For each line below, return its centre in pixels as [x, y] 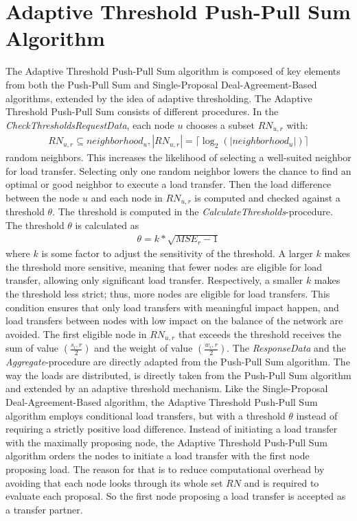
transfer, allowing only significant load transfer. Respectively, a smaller [154, 280]
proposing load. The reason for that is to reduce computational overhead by [165, 469]
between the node [43, 197]
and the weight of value [143, 348]
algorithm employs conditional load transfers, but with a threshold [146, 415]
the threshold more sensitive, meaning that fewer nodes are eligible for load [164, 266]
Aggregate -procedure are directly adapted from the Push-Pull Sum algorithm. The [178, 362]
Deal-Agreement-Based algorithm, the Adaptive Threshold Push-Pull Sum [162, 401]
